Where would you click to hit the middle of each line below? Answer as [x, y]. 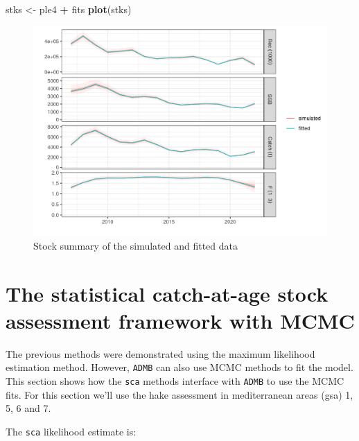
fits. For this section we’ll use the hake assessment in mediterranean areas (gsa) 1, [179, 394]
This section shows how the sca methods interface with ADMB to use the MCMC [175, 381]
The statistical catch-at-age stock [167, 293]
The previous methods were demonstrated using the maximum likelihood [160, 353]
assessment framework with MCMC [180, 320]
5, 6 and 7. [28, 408]
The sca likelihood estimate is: [71, 431]
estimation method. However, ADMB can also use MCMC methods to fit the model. [179, 367]
